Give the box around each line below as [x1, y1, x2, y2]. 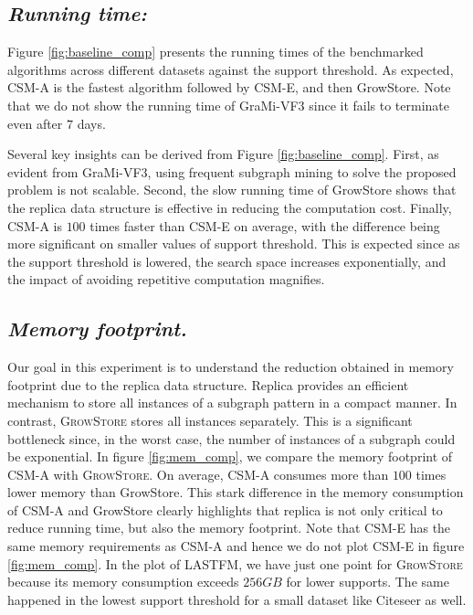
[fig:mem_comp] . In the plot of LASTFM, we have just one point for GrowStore [7, 554, 463, 573]
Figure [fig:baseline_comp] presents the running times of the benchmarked [7, 42, 424, 61]
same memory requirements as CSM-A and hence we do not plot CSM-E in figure [7, 536, 465, 556]
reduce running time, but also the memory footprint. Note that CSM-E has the [7, 518, 451, 537]
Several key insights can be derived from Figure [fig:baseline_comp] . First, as [7, 144, 439, 164]
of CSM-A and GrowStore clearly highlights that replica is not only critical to [7, 500, 443, 519]
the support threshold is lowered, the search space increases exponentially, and [7, 251, 447, 270]
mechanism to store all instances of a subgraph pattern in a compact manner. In [7, 393, 457, 412]
